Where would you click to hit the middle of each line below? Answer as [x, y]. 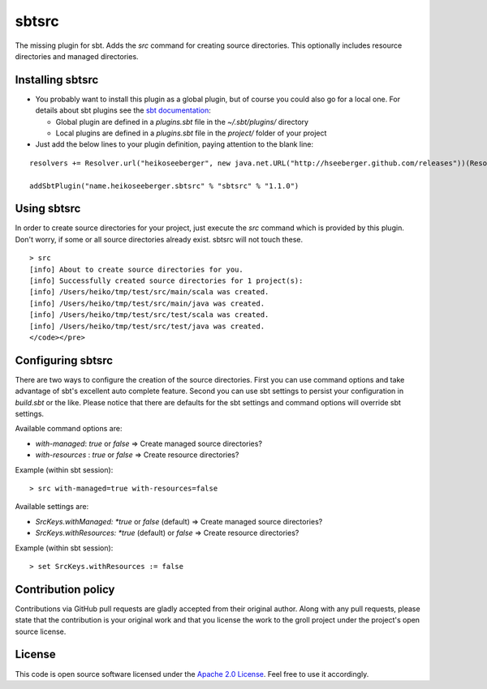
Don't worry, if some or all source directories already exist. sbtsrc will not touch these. [159, 239]
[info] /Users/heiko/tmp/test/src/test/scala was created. [149, 315]
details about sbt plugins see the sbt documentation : [123, 110]
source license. [41, 631]
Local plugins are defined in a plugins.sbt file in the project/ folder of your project [191, 133]
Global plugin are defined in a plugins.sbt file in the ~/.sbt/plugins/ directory [182, 122]
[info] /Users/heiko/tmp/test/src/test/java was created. [147, 326]
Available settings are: [52, 507]
